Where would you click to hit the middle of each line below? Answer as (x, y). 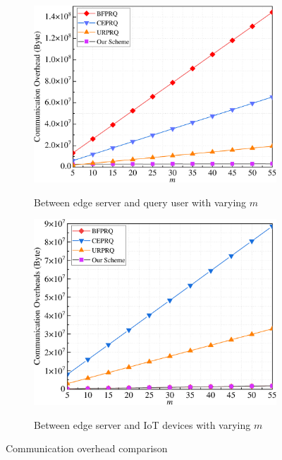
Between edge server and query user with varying (140, 202)
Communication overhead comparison (87, 448)
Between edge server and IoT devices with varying (142, 424)
